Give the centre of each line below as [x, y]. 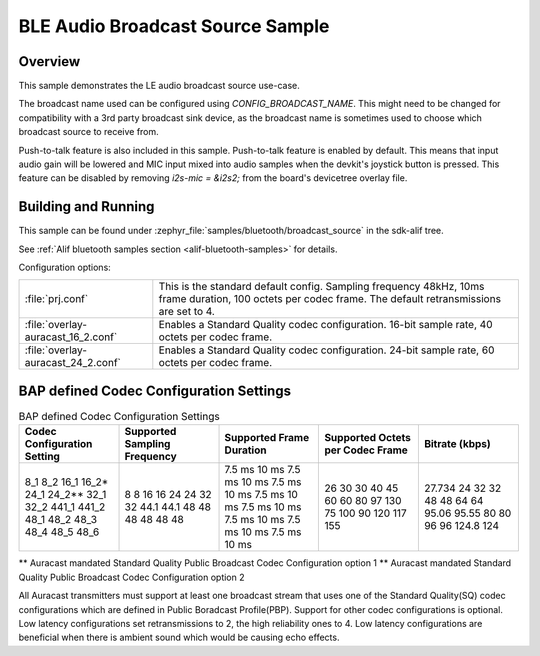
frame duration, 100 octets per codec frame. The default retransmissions [330, 299]
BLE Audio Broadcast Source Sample [174, 26]
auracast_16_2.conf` [71, 337]
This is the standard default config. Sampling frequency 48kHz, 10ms [321, 287]
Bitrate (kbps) [457, 444]
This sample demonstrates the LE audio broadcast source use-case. [159, 86]
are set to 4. [186, 312]
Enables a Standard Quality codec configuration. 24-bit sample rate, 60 [326, 350]
